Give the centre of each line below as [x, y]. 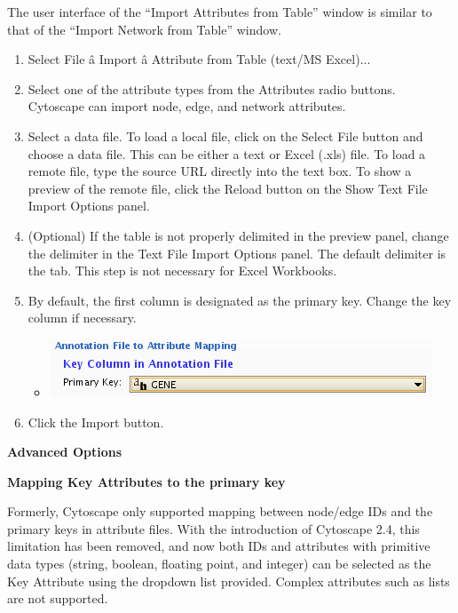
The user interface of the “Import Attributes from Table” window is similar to [220, 12]
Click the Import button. [96, 422]
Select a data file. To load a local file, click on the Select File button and [225, 135]
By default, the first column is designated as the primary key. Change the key [240, 300]
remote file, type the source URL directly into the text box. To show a [220, 171]
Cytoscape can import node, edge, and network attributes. [187, 106]
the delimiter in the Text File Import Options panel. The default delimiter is [237, 253]
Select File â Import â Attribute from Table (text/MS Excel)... [199, 59]
